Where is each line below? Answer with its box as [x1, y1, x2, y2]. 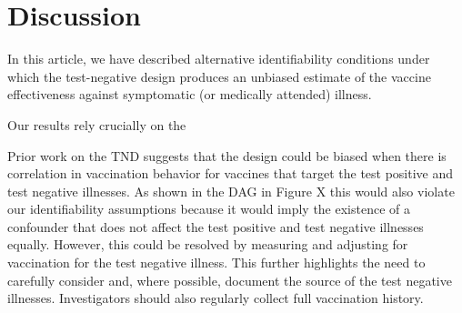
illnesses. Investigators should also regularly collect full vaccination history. [7, 288, 424, 308]
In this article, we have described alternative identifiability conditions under [7, 49, 430, 68]
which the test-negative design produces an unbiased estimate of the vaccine [7, 66, 431, 86]
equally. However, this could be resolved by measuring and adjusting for [7, 235, 408, 254]
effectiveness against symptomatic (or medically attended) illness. [7, 85, 372, 104]
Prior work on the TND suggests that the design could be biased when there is [7, 146, 447, 165]
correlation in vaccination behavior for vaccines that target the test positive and [7, 164, 454, 183]
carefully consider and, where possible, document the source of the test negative [7, 270, 452, 289]
